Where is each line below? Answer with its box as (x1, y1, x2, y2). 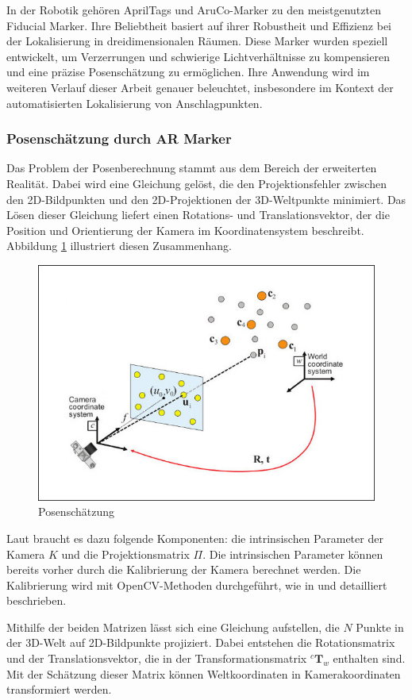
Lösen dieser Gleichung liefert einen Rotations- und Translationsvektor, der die (6, 206, 390, 223)
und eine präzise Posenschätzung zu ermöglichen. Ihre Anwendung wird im (6, 63, 370, 80)
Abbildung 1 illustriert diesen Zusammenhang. (6, 237, 232, 254)
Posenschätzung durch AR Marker (6, 129, 232, 148)
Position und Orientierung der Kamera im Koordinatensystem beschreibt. (6, 221, 364, 238)
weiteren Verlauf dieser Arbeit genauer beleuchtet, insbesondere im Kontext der (6, 79, 394, 95)
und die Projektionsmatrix (61, 545, 190, 562)
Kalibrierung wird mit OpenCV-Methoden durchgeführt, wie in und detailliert (6, 576, 387, 593)
